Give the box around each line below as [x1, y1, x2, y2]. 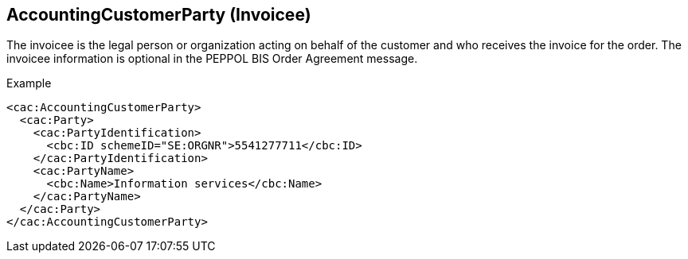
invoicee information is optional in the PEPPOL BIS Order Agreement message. [6, 52, 418, 66]
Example [6, 76, 52, 91]
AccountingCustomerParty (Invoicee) [6, 5, 311, 25]
